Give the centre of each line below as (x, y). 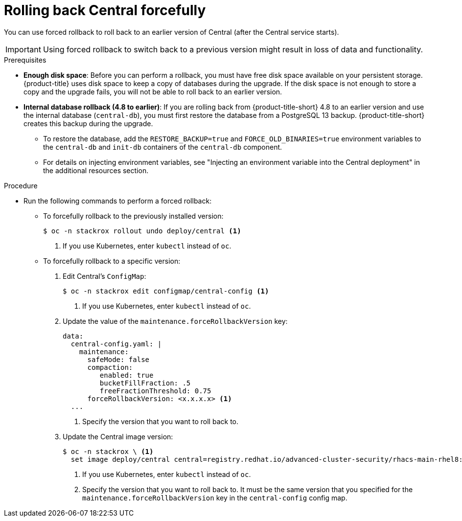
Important (23, 49)
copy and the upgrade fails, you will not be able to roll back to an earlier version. (153, 91)
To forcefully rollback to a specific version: (112, 261)
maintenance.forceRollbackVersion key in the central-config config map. (215, 498)
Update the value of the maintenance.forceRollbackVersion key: (175, 321)
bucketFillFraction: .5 (145, 383)
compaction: (110, 367)
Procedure (21, 185)
